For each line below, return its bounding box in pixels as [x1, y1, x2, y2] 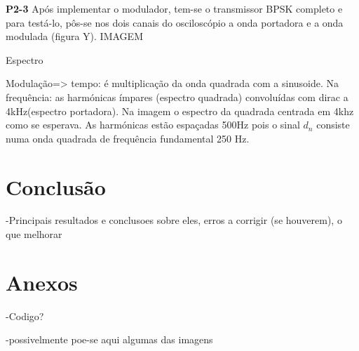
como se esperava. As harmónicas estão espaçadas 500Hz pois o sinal [6, 117, 300, 132]
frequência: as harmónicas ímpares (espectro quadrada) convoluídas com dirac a [6, 89, 348, 104]
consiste [316, 117, 350, 132]
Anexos [6, 267, 78, 296]
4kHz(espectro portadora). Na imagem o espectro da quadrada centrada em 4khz [6, 103, 354, 118]
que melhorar [6, 227, 62, 241]
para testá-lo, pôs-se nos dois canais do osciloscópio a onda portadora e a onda [6, 15, 344, 29]
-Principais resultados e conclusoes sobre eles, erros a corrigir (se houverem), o [6, 213, 342, 227]
